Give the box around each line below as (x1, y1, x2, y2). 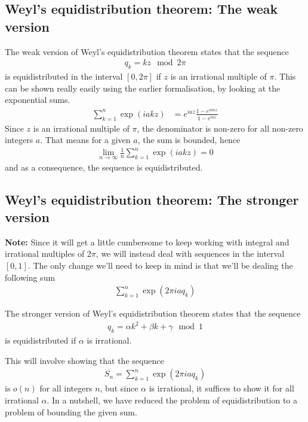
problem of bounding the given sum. (5, 405, 137, 418)
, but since (100, 382, 138, 394)
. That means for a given (40, 133, 131, 146)
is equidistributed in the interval (5, 70, 123, 83)
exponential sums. (5, 93, 70, 106)
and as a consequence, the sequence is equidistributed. (5, 160, 203, 173)
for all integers (39, 382, 93, 394)
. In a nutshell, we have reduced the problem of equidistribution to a (47, 393, 298, 406)
